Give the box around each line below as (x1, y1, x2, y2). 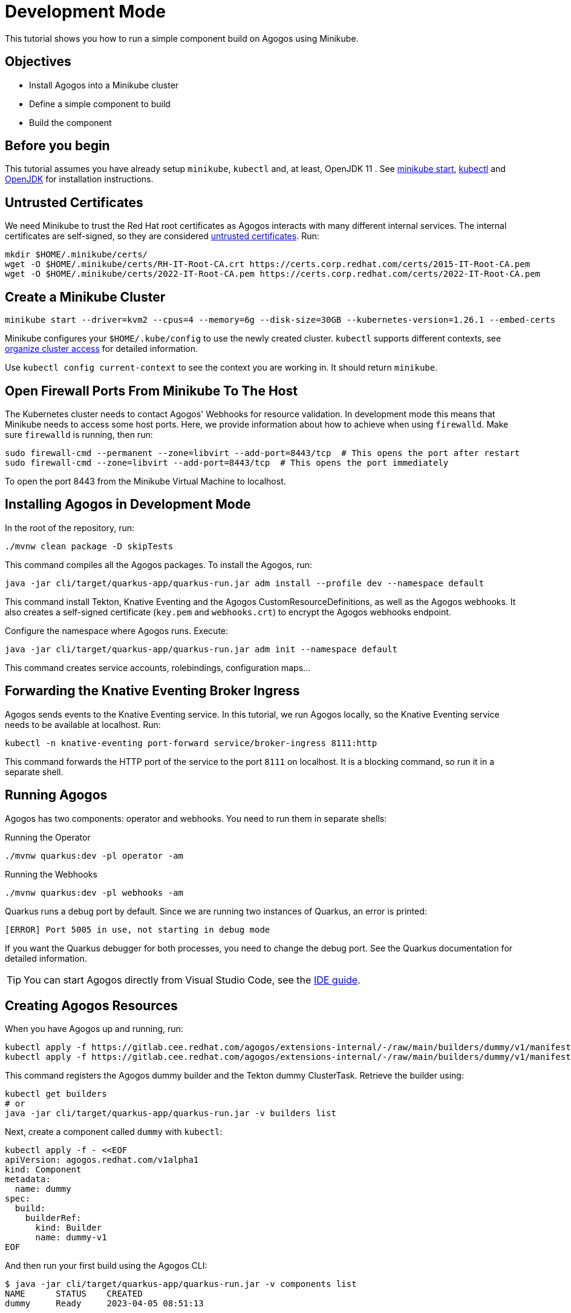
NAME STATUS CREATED (5, 1289, 143, 1299)
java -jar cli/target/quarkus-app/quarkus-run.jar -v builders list (5, 1108, 336, 1119)
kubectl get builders (5, 1089, 107, 1099)
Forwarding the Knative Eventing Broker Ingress (5, 683, 300, 699)
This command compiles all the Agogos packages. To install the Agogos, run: (5, 559, 313, 570)
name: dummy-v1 (35, 1232, 107, 1243)
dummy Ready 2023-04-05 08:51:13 (5, 1298, 204, 1309)
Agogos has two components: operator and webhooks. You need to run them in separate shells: (5, 813, 387, 824)
